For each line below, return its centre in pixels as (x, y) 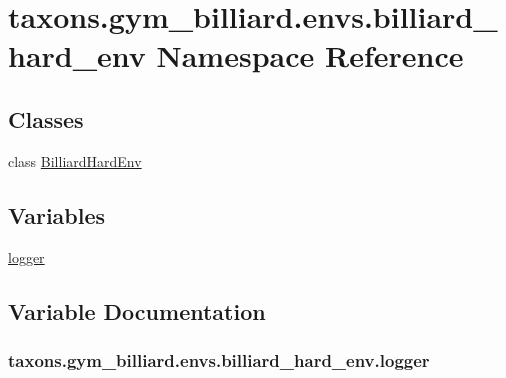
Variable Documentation (137, 310)
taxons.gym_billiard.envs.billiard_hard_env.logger (219, 359)
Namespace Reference (310, 55)
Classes (46, 118)
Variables (57, 214)
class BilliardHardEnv (75, 160)
